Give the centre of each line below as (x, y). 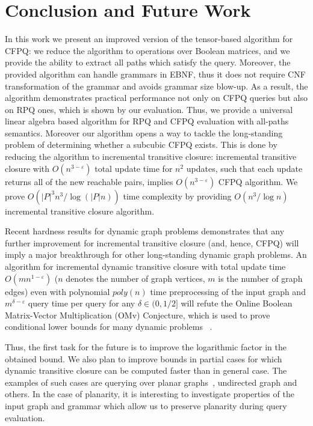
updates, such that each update (244, 168)
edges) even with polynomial (57, 291)
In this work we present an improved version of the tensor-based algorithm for (149, 39)
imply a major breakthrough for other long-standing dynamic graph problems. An (156, 254)
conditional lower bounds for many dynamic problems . (109, 327)
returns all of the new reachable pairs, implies (89, 181)
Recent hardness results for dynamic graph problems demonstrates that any (145, 231)
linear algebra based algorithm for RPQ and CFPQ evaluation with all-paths (147, 121)
